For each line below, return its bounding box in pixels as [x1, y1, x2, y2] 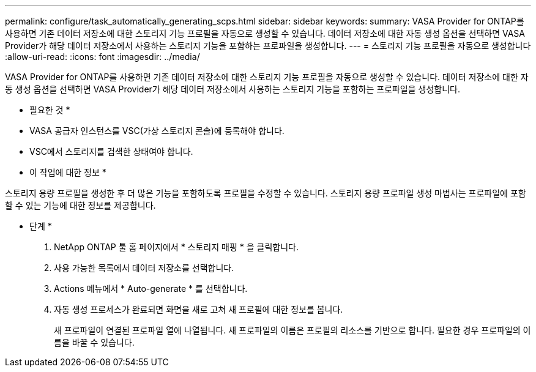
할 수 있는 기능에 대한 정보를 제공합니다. [5, 200, 156, 210]
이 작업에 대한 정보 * [29, 167, 106, 177]
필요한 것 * [29, 105, 70, 115]
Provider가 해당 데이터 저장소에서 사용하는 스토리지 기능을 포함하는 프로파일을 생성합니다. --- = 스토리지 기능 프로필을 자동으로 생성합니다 [5, 40, 531, 51]
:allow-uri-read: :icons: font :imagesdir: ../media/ [5, 51, 200, 62]
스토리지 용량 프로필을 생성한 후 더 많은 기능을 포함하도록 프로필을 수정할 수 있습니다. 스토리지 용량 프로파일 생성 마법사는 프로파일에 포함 [5, 188, 526, 198]
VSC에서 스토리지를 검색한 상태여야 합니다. [29, 146, 193, 157]
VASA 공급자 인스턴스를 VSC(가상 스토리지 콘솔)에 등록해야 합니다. [29, 125, 285, 136]
